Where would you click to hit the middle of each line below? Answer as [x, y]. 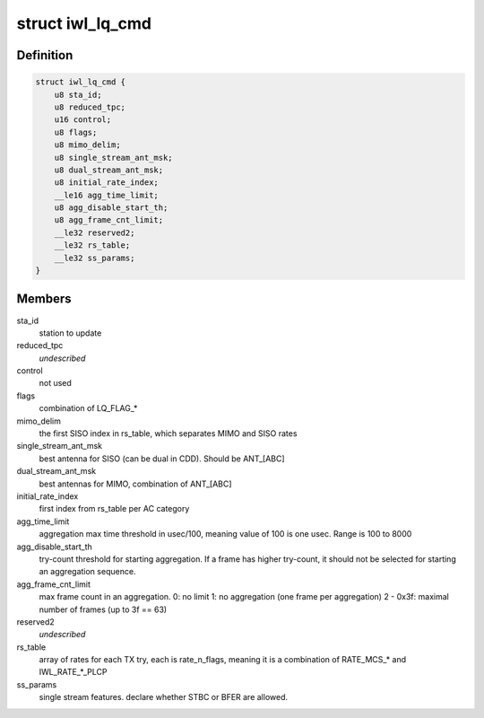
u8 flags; [76, 132]
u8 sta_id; [78, 95]
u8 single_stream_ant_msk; [114, 158]
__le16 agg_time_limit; [106, 195]
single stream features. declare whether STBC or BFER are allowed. [164, 697]
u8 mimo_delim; [87, 145]
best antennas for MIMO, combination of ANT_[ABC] [135, 484]
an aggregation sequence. [87, 572]
